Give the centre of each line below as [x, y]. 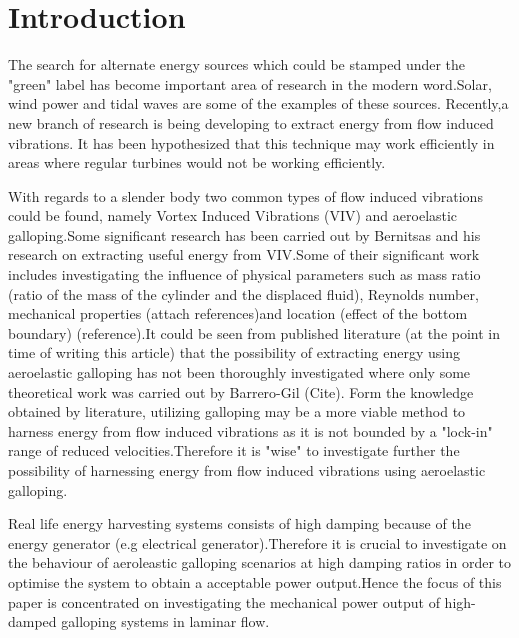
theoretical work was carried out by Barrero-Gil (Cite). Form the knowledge [241, 391]
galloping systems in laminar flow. [165, 621]
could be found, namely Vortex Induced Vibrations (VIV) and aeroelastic [233, 215]
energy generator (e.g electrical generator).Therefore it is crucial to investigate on [257, 542]
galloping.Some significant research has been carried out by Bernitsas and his [244, 234]
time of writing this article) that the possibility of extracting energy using [234, 352]
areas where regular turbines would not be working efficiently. [197, 162]
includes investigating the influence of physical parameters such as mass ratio [244, 274]
